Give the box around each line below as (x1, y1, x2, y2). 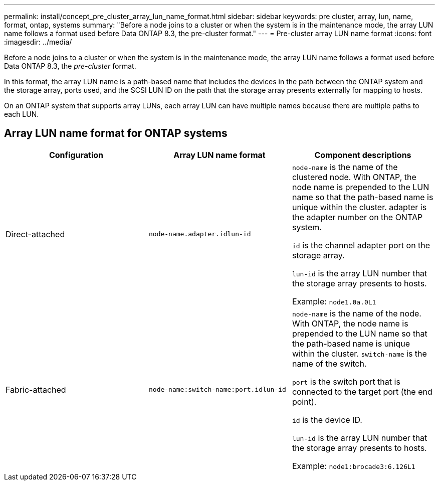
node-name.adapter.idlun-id (148, 230, 251, 238)
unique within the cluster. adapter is (292, 202, 427, 212)
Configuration (49, 149, 104, 160)
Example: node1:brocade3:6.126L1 (292, 460, 415, 471)
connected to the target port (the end (292, 386, 432, 397)
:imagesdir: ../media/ (4, 38, 72, 46)
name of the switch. (292, 358, 367, 369)
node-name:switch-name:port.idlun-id (148, 386, 286, 394)
